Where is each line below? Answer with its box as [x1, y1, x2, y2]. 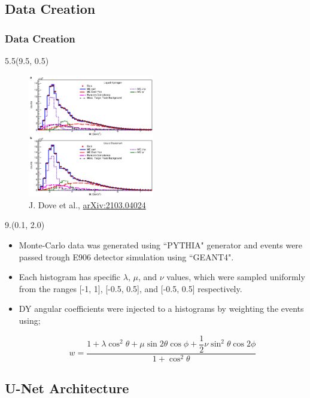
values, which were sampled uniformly [166, 271, 305, 283]
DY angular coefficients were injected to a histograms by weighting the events [19, 302, 304, 315]
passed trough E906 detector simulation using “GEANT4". [19, 250, 234, 263]
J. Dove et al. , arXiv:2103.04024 [29, 198, 146, 211]
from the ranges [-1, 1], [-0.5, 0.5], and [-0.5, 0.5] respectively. [19, 282, 242, 294]
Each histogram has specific [19, 271, 121, 283]
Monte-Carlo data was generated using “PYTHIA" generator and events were [19, 239, 303, 251]
